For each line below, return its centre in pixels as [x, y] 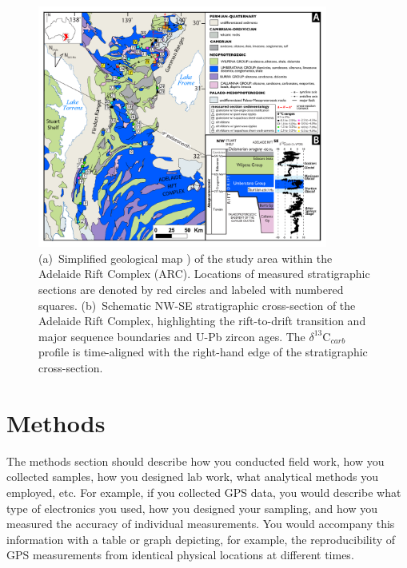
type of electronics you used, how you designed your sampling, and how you [192, 508]
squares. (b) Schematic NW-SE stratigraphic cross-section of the [197, 305]
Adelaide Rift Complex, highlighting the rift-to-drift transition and [202, 321]
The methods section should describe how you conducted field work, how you [196, 461]
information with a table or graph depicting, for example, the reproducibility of [201, 539]
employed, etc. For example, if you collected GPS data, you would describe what [204, 492]
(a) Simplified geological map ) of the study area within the [186, 258]
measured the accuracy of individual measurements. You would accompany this [201, 524]
